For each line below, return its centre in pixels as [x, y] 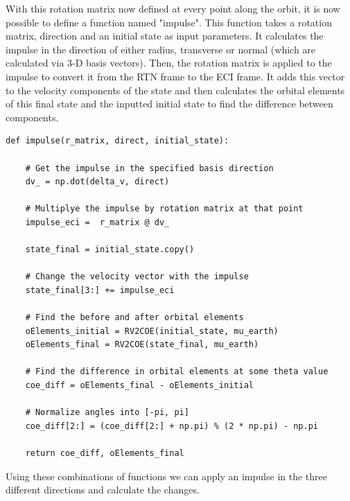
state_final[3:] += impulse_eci [100, 290]
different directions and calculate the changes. [103, 490]
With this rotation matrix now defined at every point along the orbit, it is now [173, 8]
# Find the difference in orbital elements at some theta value [177, 372]
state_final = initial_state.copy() [110, 250]
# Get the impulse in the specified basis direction [149, 168]
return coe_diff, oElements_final [105, 453]
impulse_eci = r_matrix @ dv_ [97, 222]
